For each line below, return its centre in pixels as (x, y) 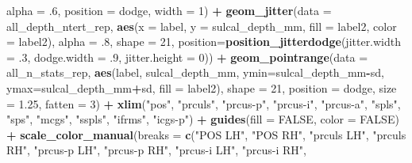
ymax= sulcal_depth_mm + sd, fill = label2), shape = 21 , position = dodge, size (202, 87)
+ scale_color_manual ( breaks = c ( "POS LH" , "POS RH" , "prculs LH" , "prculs (206, 134)
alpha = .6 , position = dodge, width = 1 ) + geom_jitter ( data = (169, 10)
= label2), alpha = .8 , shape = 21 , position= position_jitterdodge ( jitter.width (204, 42)
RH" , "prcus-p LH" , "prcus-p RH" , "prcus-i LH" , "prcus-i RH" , (157, 150)
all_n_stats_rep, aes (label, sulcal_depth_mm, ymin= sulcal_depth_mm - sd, (195, 72)
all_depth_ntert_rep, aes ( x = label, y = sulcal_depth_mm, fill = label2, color (202, 26)
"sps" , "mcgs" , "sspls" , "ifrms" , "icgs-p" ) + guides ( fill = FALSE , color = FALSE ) (203, 119)
